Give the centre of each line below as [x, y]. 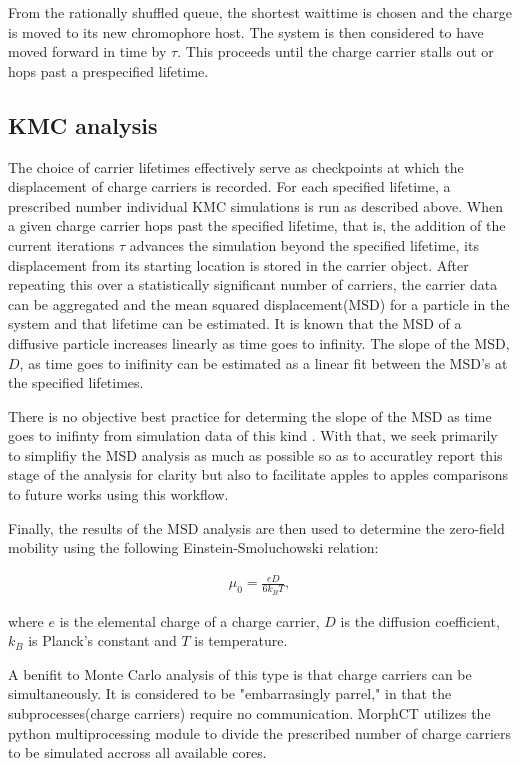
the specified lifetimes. [76, 382]
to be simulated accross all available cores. [137, 752]
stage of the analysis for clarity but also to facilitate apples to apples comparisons [258, 474]
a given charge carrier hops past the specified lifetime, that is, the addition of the [257, 225]
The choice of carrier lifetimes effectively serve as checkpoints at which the [236, 166]
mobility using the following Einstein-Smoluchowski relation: [193, 547]
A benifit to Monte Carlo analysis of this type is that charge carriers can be [240, 673]
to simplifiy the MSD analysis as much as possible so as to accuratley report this [255, 454]
